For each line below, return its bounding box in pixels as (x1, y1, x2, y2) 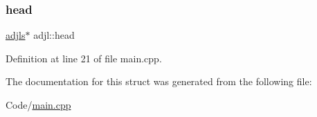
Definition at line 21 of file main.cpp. (6, 51, 162, 65)
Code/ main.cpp (6, 98, 71, 111)
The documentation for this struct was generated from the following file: (6, 74, 312, 89)
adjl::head (33, 28, 75, 42)
